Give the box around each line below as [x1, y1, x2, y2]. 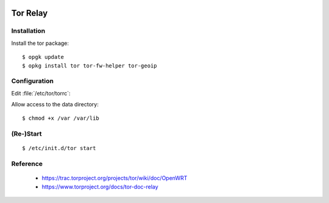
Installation [11, 27, 46, 35]
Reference [11, 160, 43, 168]
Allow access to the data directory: [11, 101, 99, 108]
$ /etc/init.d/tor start [22, 145, 96, 152]
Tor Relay [11, 8, 48, 18]
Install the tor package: [11, 40, 69, 47]
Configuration [11, 77, 54, 85]
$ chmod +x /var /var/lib [22, 115, 100, 122]
